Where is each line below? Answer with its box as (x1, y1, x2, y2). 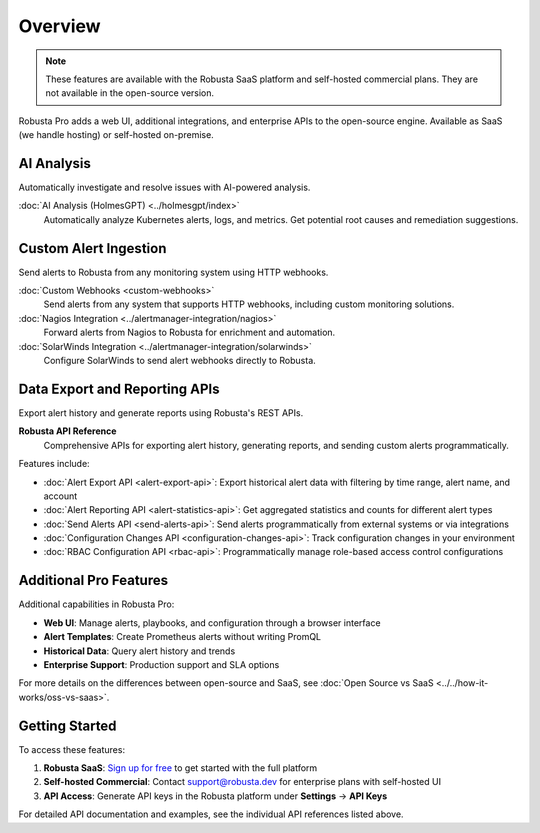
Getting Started (18, 717, 117, 734)
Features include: (18, 458, 90, 470)
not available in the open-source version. (45, 87, 215, 99)
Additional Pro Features (18, 572, 169, 589)
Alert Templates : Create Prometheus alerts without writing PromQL (43, 631, 322, 643)
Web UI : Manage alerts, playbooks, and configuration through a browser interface (43, 616, 381, 629)
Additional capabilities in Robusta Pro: (18, 598, 175, 610)
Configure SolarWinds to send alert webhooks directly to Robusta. (43, 355, 317, 367)
